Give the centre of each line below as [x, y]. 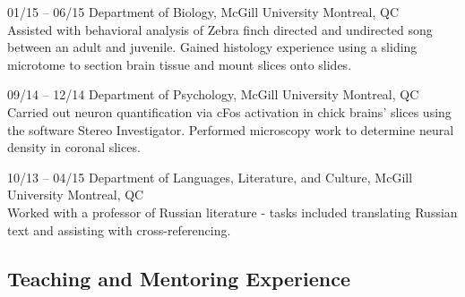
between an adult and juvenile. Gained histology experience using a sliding [212, 47]
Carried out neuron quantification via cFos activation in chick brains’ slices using [229, 111]
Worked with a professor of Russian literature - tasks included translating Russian [232, 212]
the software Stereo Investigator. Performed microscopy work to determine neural [231, 129]
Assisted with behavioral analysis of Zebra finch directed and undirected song [220, 29]
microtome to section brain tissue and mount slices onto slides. [180, 64]
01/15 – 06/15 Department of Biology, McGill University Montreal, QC [203, 12]
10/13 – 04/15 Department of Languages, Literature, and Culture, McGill [210, 177]
